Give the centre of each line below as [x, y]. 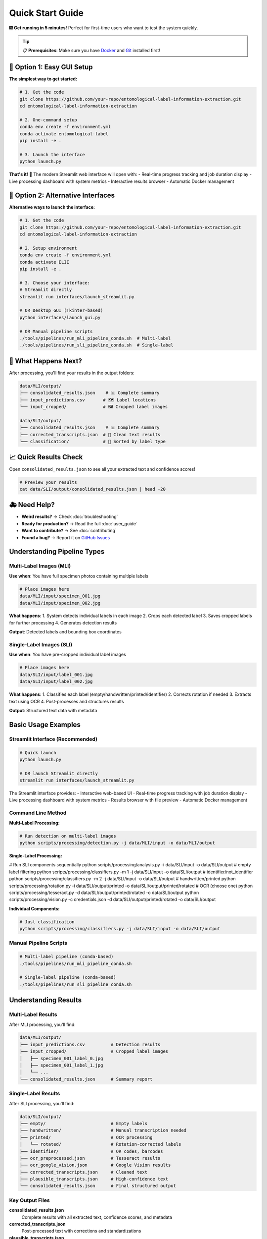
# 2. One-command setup [48, 120]
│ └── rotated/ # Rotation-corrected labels [100, 1144]
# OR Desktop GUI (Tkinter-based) [61, 310]
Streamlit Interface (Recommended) [53, 739]
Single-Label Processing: [36, 855]
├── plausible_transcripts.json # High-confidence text [94, 1179]
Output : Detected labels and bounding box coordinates [66, 632]
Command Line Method [38, 813]
